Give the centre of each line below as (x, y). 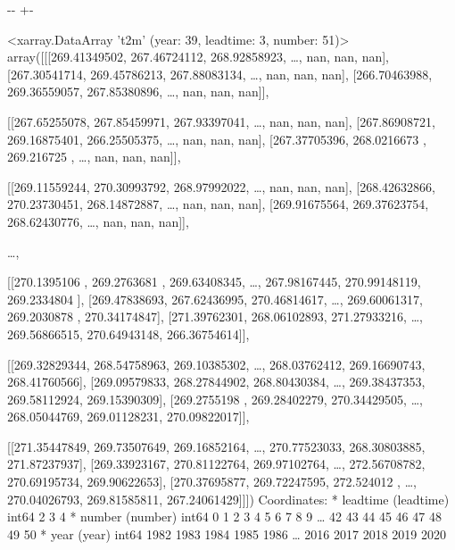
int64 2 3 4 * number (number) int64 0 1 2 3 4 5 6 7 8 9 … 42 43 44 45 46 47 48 (224, 517)
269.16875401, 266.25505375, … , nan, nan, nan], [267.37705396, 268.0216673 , (217, 139)
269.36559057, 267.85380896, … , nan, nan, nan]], (138, 92)
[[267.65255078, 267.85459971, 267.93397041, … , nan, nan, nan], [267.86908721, (222, 121)
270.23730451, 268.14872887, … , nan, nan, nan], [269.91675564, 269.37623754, (218, 204)
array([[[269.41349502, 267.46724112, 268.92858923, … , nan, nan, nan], (198, 57)
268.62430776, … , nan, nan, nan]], (98, 221)
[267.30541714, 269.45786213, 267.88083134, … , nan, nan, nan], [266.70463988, (220, 74)
